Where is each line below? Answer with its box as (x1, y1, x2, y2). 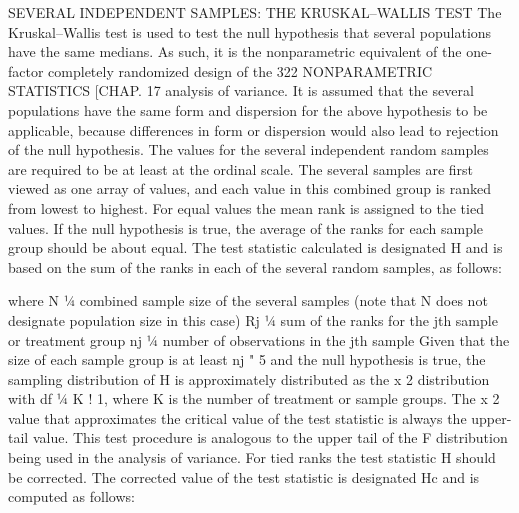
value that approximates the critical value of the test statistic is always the (8, 407, 467, 428)
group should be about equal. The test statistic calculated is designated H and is (8, 237, 503, 258)
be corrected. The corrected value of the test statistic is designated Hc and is (8, 466, 480, 487)
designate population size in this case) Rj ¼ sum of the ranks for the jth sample (8, 309, 498, 330)
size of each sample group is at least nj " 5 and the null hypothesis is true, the (8, 349, 486, 370)
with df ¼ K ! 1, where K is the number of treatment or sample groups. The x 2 (8, 388, 500, 409)
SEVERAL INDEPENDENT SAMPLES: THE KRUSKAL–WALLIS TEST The (8, 2, 502, 22)
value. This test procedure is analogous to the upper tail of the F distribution (32, 427, 508, 448)
